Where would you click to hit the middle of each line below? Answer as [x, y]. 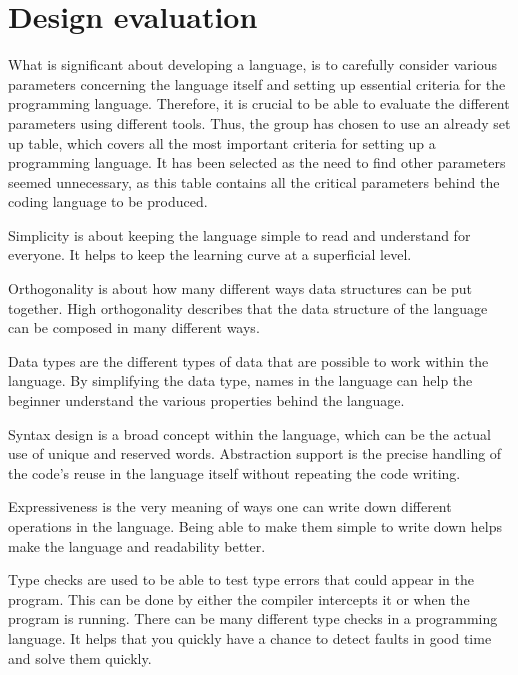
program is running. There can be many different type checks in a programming [253, 618]
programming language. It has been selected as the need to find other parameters [257, 162]
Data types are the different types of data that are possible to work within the [248, 360]
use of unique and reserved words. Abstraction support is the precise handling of [255, 453]
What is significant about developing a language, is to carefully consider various [252, 64]
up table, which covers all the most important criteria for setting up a [222, 142]
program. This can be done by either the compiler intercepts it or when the [239, 598]
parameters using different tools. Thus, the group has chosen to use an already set [259, 122]
